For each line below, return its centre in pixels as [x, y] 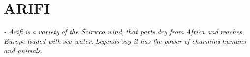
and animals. [23, 50]
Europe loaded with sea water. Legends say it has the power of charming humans [125, 41]
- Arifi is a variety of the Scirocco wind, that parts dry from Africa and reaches [123, 31]
